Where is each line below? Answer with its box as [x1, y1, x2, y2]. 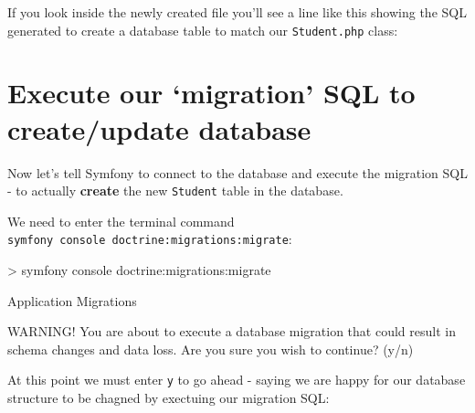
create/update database [7, 110, 311, 147]
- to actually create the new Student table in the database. [7, 181, 343, 200]
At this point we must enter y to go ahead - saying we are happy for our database [7, 370, 466, 389]
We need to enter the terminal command [7, 211, 235, 230]
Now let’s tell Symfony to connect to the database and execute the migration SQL [7, 163, 468, 182]
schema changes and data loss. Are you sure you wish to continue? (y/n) [7, 339, 414, 358]
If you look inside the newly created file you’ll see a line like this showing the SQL [7, 3, 467, 21]
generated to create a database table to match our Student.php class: [7, 20, 398, 39]
